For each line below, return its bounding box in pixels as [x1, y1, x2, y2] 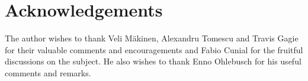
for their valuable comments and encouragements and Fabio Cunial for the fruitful [5, 43, 303, 56]
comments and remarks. [5, 66, 91, 79]
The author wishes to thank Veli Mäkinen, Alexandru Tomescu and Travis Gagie [5, 32, 299, 44]
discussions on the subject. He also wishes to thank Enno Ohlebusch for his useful [5, 55, 301, 67]
